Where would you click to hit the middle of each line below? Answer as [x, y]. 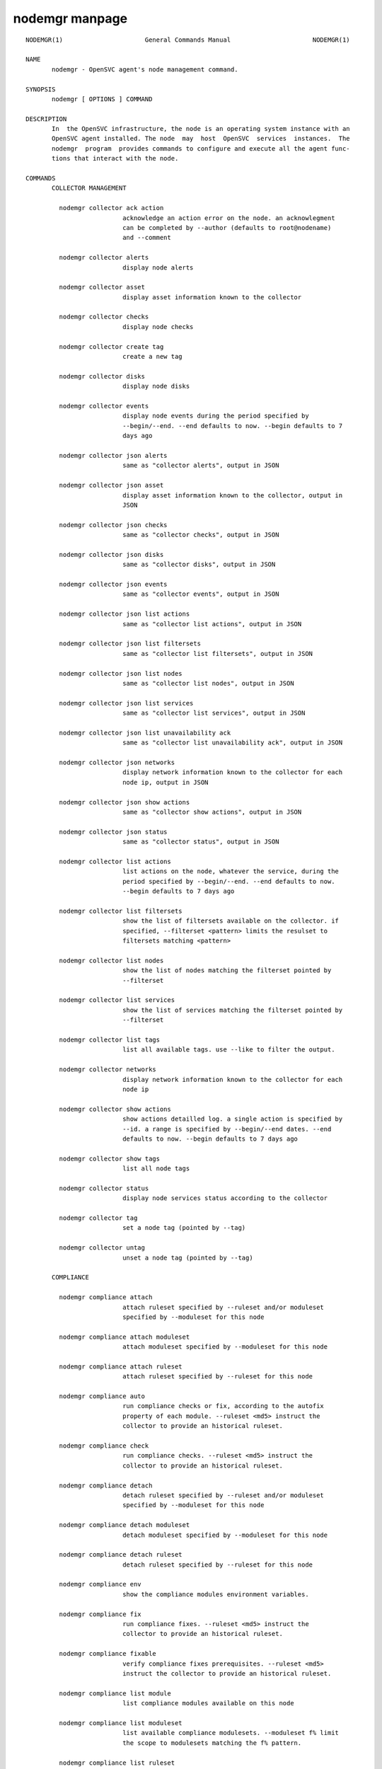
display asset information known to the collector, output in [233, 495]
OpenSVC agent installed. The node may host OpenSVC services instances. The [201, 139]
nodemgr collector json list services [126, 703]
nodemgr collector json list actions [125, 614]
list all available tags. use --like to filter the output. [229, 1050]
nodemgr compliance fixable [108, 1654]
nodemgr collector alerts [104, 258]
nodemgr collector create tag [111, 346]
